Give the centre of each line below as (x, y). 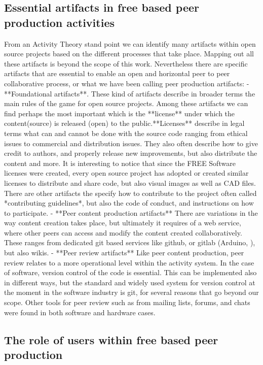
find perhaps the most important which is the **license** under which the (120, 113)
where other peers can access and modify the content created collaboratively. (123, 232)
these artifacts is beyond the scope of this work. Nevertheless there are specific (126, 63)
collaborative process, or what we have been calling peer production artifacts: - (127, 83)
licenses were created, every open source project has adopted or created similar (126, 173)
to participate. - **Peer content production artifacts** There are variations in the (131, 212)
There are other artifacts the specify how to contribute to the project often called (130, 193)
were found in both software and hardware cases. (80, 312)
